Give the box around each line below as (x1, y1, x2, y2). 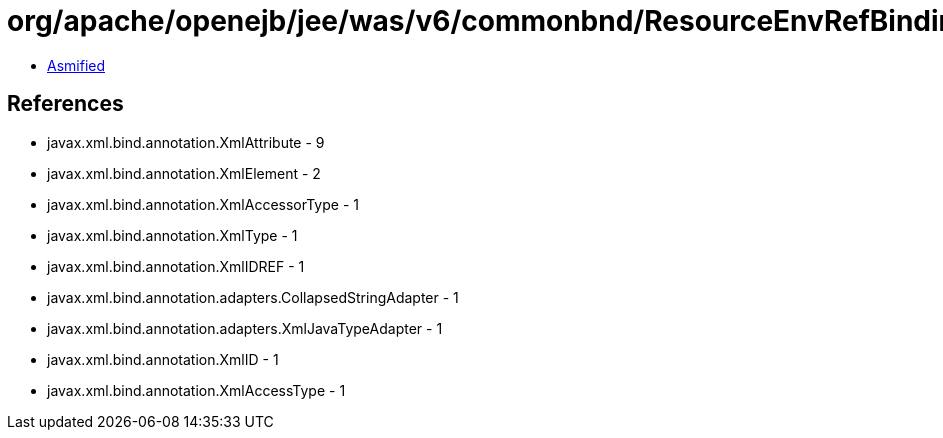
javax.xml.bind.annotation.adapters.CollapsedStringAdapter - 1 (47, 288, 459, 306)
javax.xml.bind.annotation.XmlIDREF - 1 (47, 257, 305, 275)
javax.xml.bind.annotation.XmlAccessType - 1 (47, 381, 346, 399)
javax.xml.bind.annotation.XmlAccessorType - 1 (47, 195, 359, 213)
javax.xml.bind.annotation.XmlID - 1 (47, 350, 279, 368)
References (7, 91, 124, 117)
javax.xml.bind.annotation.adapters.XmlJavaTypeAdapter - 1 (47, 319, 443, 337)
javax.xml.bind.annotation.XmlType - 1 (47, 226, 298, 244)
